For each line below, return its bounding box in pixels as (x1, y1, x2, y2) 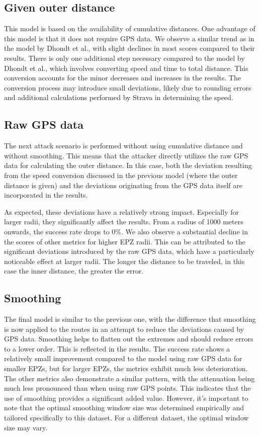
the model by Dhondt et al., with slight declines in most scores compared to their (4, 43, 255, 53)
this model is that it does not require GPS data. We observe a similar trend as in (4, 33, 254, 43)
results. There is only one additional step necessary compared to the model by (4, 52, 245, 63)
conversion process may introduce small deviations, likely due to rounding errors (4, 82, 251, 93)
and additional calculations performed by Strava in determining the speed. (4, 92, 233, 103)
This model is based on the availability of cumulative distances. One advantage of (4, 23, 255, 34)
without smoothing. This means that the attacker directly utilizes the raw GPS (4, 150, 248, 160)
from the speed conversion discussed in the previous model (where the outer (4, 169, 238, 180)
